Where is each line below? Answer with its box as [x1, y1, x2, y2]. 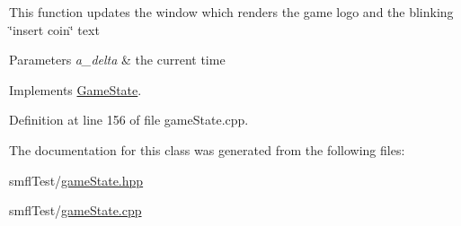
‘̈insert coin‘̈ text [9, 20, 100, 39]
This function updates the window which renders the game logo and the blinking [9, 3, 454, 21]
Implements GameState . [9, 80, 142, 99]
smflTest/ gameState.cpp [9, 201, 142, 220]
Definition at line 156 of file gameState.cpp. [9, 110, 249, 129]
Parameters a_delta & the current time [9, 50, 226, 69]
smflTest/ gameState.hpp [9, 170, 144, 189]
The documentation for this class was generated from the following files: [9, 140, 405, 159]
